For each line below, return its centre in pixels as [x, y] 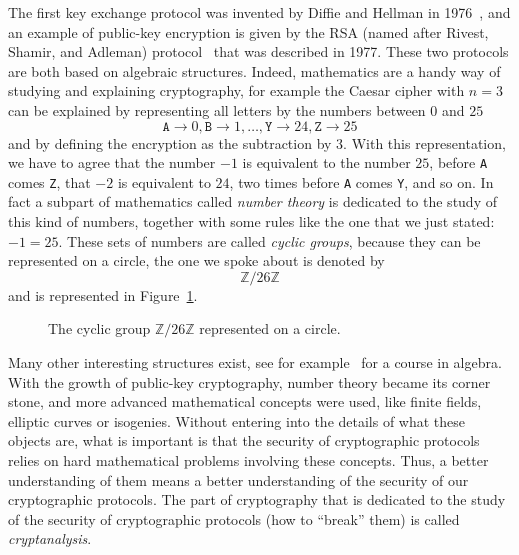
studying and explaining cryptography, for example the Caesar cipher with [236, 90]
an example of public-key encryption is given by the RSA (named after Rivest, [248, 31]
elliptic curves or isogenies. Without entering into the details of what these [237, 420]
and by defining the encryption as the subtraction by [170, 142]
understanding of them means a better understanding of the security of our [238, 479]
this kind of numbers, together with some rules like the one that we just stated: [251, 221]
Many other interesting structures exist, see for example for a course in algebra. [255, 362]
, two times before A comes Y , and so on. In [361, 181]
